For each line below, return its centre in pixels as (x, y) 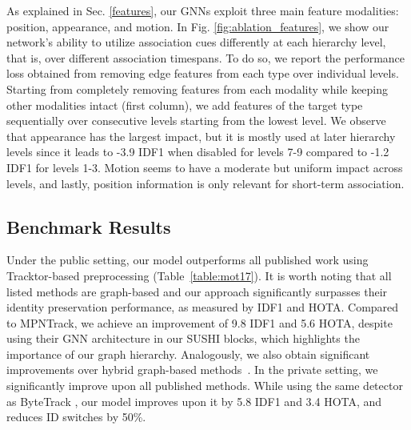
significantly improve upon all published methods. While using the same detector (205, 386)
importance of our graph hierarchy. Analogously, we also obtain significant (188, 354)
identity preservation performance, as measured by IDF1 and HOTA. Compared (203, 307)
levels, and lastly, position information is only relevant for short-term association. (205, 183)
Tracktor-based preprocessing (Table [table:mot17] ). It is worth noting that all (199, 275)
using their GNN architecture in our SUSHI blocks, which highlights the (183, 338)
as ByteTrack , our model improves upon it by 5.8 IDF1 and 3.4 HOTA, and (194, 401)
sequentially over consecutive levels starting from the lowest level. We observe (196, 121)
